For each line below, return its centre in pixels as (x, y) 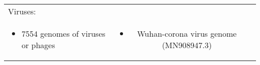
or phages (38, 45)
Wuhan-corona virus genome (187, 33)
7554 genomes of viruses (63, 33)
